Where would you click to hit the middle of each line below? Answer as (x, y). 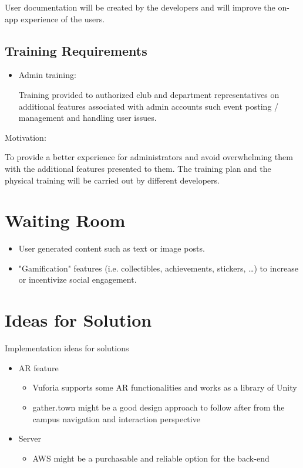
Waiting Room (65, 220)
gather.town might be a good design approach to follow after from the (159, 407)
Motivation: (26, 137)
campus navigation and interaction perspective (116, 418)
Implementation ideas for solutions (67, 348)
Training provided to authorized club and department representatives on (149, 94)
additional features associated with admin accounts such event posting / (149, 106)
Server (30, 438)
